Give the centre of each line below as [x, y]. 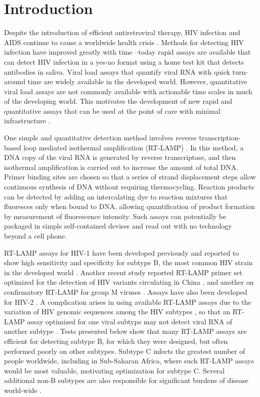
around [15, 81]
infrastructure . [27, 121]
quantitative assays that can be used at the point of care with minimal [112, 111]
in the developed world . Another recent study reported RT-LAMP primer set [123, 272]
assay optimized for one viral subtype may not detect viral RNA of [130, 321]
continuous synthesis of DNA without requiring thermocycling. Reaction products [129, 187]
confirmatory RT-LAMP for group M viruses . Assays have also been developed [126, 291]
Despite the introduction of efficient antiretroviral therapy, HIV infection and [122, 32]
